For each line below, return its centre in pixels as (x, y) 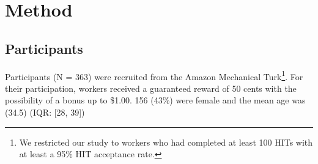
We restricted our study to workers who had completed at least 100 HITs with (166, 142)
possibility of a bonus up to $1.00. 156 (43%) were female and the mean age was (155, 100)
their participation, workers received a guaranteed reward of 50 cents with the (151, 88)
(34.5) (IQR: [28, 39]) (45, 112)
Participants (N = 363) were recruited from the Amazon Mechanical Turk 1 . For (154, 75)
